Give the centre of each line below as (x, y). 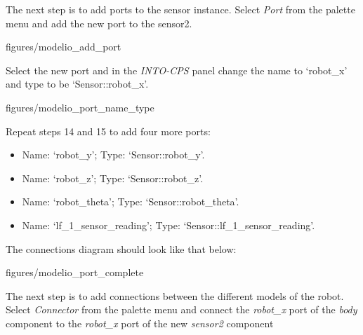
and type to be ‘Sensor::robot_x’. (77, 84)
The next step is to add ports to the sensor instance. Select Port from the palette (180, 9)
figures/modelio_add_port (64, 47)
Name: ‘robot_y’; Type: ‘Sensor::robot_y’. (113, 155)
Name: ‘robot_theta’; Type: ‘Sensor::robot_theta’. (131, 201)
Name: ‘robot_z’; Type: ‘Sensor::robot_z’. (113, 178)
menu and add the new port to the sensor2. (99, 23)
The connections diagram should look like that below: (121, 248)
